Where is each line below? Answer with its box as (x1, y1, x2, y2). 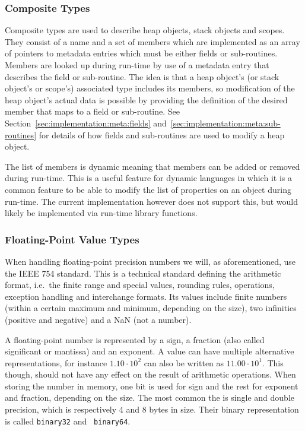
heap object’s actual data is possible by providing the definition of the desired (5, 93, 288, 106)
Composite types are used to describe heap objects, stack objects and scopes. (5, 24, 285, 36)
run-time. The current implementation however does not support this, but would (5, 195, 298, 207)
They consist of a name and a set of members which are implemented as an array (5, 35, 300, 47)
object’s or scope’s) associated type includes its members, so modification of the (5, 82, 295, 94)
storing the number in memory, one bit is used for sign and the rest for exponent (5, 379, 298, 392)
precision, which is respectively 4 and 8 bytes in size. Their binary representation (5, 403, 299, 416)
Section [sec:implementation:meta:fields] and (5, 116, 167, 129)
